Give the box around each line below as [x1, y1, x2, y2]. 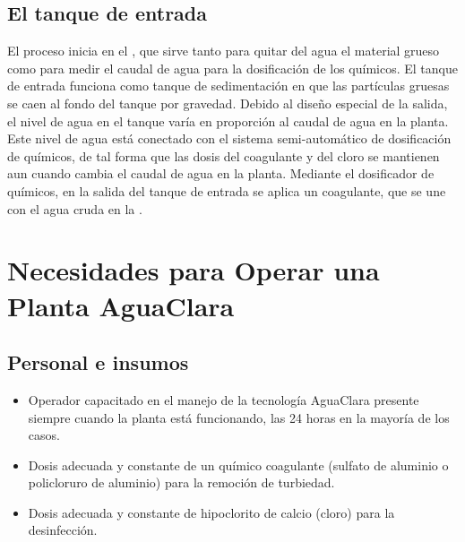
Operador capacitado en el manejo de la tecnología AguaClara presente [28, 390, 419, 409]
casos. [28, 426, 60, 444]
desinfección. [28, 520, 98, 539]
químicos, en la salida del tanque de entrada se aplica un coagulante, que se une [7, 181, 446, 200]
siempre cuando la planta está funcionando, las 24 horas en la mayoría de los [28, 408, 450, 426]
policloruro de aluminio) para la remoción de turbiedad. [28, 473, 335, 492]
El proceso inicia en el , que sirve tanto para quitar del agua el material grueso [7, 41, 440, 60]
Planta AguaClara [7, 287, 235, 323]
